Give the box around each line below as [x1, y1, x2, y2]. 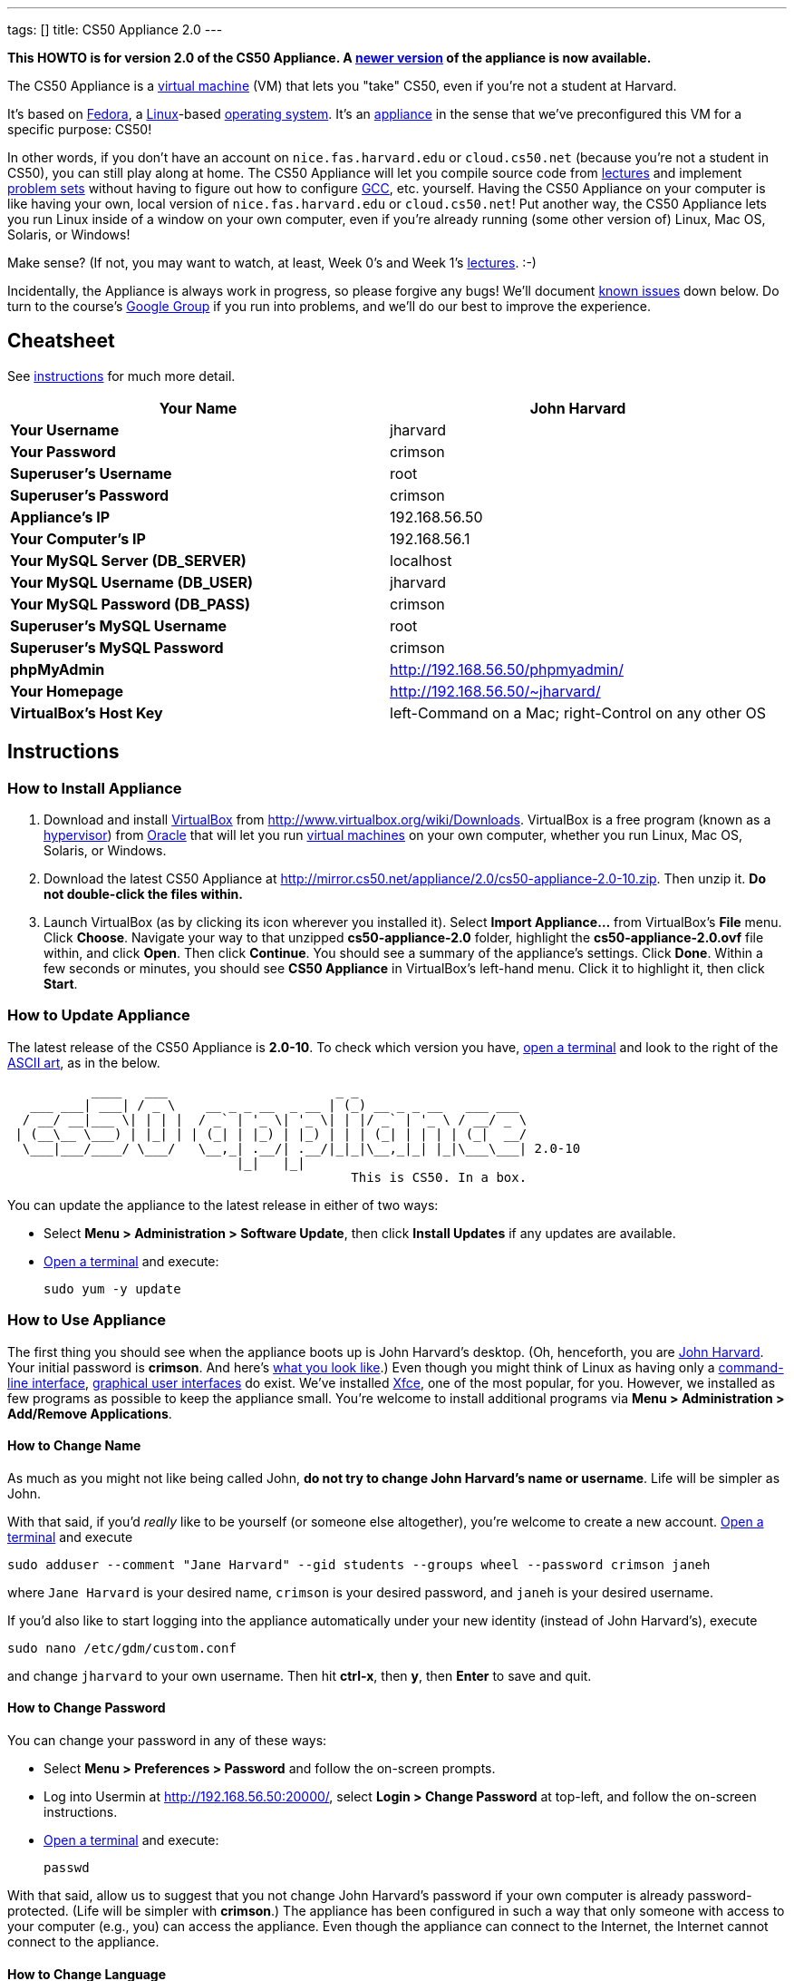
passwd [44, 1860, 90, 1875]
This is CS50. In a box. [351, 1169, 528, 1185]
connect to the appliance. [7, 1934, 160, 1949]
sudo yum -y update [44, 1281, 181, 1296]
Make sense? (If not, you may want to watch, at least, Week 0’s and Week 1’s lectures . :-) [7, 255, 537, 270]
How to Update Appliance [7, 1006, 190, 1025]
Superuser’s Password [10, 485, 169, 504]
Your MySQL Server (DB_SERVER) [10, 551, 247, 570]
